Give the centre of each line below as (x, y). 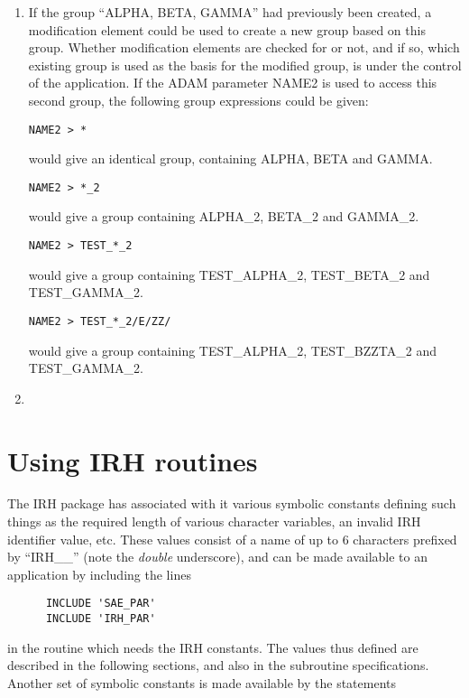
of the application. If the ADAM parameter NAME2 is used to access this (233, 83)
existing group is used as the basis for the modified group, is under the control (245, 65)
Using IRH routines (133, 460)
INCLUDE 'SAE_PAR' (101, 604)
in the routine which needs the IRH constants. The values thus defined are (213, 647)
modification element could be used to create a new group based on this (227, 29)
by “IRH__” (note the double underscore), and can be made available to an (218, 557)
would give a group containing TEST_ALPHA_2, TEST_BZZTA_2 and (232, 350)
